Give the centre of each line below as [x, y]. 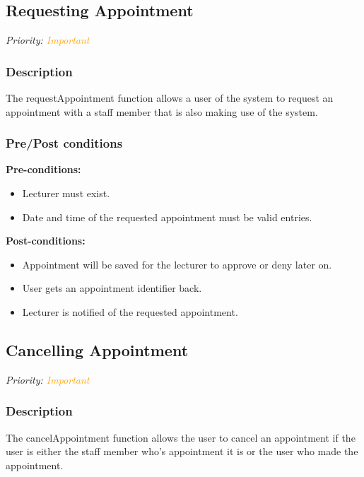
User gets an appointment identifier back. [112, 288]
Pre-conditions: [43, 169]
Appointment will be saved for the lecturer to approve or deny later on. [177, 264]
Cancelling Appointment [97, 349]
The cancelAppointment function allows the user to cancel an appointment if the [181, 437]
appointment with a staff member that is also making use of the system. [162, 111]
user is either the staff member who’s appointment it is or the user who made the [182, 451]
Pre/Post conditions [64, 143]
